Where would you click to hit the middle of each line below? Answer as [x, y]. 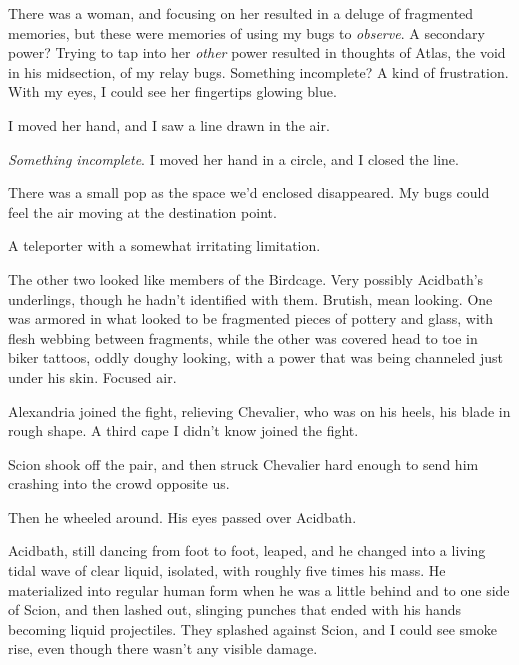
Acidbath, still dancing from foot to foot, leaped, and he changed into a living [247, 550]
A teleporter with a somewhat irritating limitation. [164, 245]
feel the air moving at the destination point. [142, 211]
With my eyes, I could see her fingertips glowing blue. [172, 91]
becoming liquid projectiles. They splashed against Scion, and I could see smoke [252, 628]
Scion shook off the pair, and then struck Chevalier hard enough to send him [243, 463]
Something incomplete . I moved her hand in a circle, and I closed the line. [233, 158]
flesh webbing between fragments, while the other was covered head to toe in [243, 337]
